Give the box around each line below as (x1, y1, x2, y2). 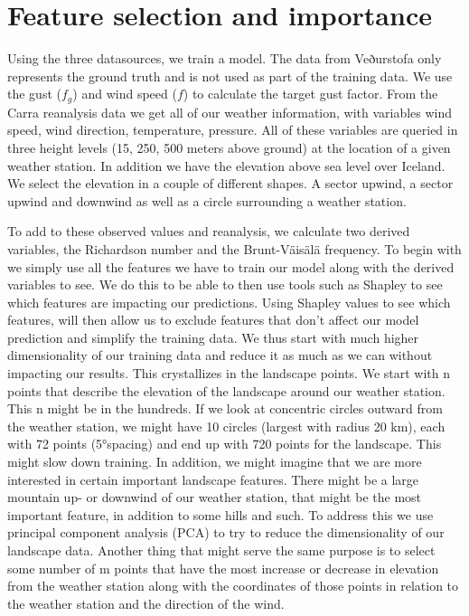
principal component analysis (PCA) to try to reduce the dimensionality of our (7, 523, 445, 542)
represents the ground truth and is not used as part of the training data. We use (7, 66, 453, 85)
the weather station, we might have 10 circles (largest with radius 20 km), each (7, 416, 446, 435)
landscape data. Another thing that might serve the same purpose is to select (7, 541, 436, 560)
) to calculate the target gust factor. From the (183, 84, 438, 103)
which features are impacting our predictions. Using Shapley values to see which (7, 292, 451, 311)
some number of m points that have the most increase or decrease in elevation (7, 558, 439, 577)
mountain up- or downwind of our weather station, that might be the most (7, 488, 422, 507)
